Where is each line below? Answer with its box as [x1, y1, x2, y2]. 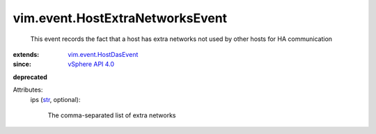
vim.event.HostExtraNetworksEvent [13, 10, 228, 26]
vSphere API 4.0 [68, 60, 115, 69]
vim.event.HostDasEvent [68, 50, 139, 58]
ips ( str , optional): [30, 95, 81, 103]
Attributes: [13, 85, 43, 94]
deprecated [13, 73, 48, 81]
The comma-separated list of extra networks [47, 111, 176, 119]
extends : [13, 50, 40, 58]
